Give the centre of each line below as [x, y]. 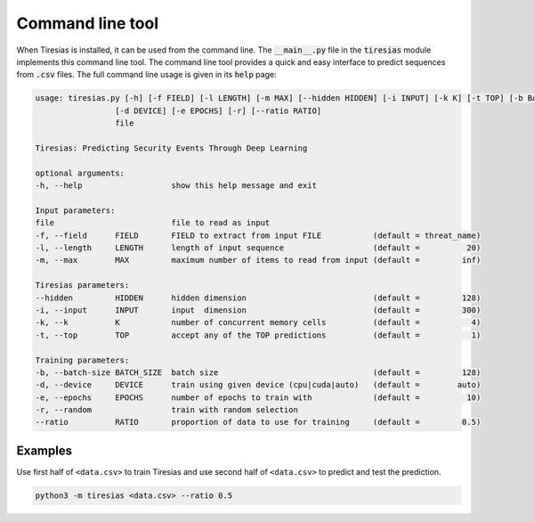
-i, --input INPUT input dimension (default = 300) [258, 310]
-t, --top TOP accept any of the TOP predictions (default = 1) [258, 335]
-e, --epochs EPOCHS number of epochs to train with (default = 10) [258, 397]
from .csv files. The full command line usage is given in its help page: [146, 75]
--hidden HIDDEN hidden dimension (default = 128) [258, 298]
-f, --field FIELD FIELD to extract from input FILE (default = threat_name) [258, 235]
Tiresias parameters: [82, 285]
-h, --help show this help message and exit [176, 186]
